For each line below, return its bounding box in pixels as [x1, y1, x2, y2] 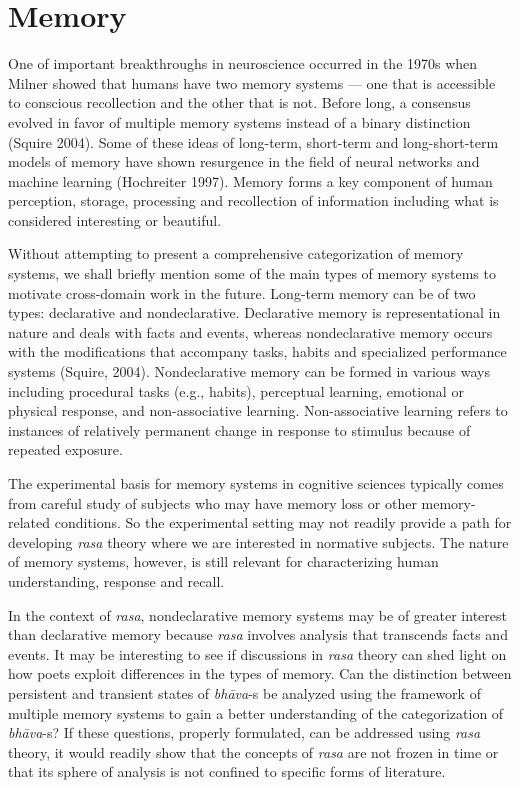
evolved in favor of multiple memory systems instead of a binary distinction [8, 111, 471, 132]
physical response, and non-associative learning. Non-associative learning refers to [8, 400, 508, 421]
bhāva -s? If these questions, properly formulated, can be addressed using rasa [8, 722, 481, 743]
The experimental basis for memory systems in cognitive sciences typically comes [8, 473, 504, 493]
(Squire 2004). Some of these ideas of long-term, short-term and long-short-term [8, 131, 499, 152]
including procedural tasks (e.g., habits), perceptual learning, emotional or [8, 380, 464, 401]
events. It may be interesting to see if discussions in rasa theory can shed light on [8, 643, 507, 664]
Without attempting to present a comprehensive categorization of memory [8, 243, 464, 264]
